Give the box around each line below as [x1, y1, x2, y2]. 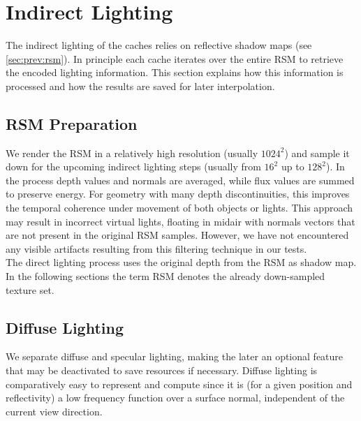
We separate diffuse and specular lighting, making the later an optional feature [6, 349, 344, 364]
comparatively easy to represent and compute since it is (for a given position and [6, 376, 353, 391]
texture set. [6, 282, 54, 297]
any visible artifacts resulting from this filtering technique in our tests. [6, 241, 307, 256]
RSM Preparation [6, 112, 138, 134]
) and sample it [284, 145, 350, 160]
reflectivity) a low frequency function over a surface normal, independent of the [6, 390, 345, 405]
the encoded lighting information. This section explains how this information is [6, 65, 344, 80]
